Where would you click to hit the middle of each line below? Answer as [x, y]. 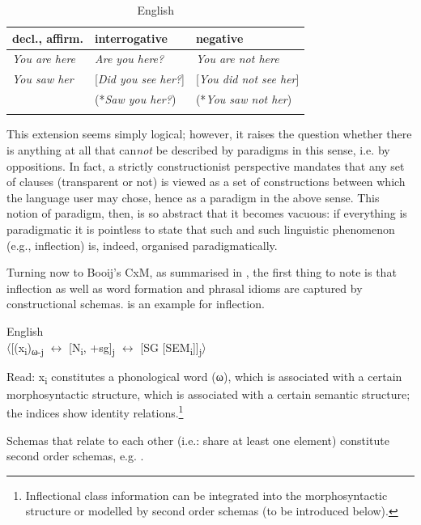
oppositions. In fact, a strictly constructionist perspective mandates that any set [206, 165]
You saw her [43, 79]
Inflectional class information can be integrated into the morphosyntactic [206, 495]
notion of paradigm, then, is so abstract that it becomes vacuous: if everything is [207, 213]
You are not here [237, 59]
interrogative [131, 38]
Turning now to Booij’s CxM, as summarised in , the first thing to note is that [202, 272]
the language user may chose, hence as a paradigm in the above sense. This [193, 197]
